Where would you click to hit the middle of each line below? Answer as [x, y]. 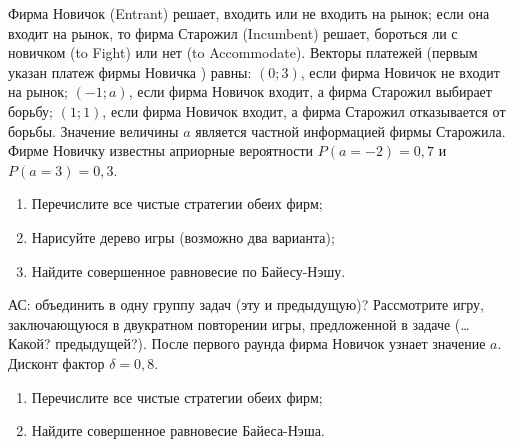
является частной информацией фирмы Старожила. [350, 130]
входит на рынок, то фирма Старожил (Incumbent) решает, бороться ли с [233, 32]
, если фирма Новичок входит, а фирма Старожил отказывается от [304, 110]
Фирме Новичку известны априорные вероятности [161, 150]
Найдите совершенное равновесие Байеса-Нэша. [178, 430]
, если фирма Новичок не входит [400, 71]
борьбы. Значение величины [93, 130]
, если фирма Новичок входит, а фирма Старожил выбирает [310, 91]
